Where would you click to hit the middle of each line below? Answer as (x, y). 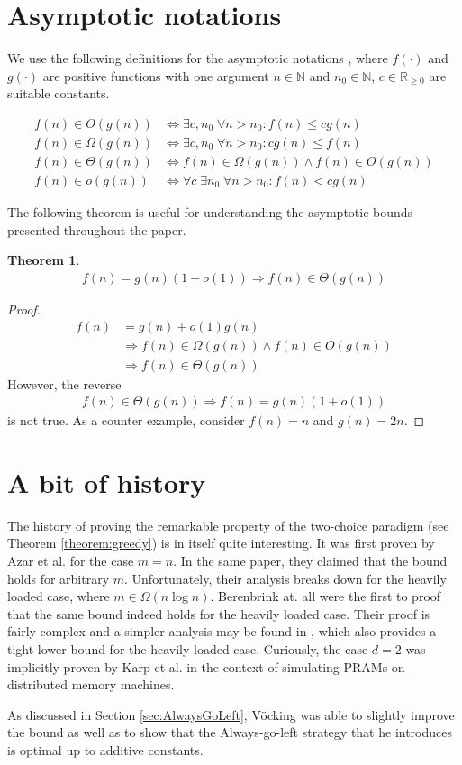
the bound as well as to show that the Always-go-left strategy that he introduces (230, 732)
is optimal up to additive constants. (105, 750)
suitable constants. (59, 93)
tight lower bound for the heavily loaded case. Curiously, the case (188, 649)
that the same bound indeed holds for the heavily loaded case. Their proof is (219, 613)
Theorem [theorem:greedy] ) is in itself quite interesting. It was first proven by (221, 543)
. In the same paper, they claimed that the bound (310, 561)
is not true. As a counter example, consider (126, 420)
